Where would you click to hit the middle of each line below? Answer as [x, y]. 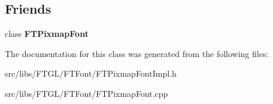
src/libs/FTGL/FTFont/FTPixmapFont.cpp [87, 93]
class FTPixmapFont [47, 34]
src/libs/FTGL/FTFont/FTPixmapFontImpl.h [91, 73]
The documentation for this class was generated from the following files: [137, 53]
